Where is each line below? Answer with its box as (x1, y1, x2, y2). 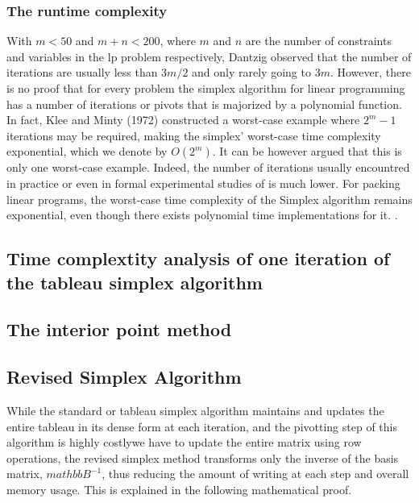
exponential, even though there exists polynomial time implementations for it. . (6, 206, 398, 223)
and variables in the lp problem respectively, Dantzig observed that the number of (6, 48, 412, 64)
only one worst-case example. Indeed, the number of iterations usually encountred (6, 159, 410, 176)
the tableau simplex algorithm (6, 269, 263, 294)
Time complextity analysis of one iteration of (6, 246, 390, 271)
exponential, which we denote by (6, 143, 168, 160)
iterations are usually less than (6, 64, 158, 81)
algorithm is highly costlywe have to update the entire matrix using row (6, 434, 362, 451)
